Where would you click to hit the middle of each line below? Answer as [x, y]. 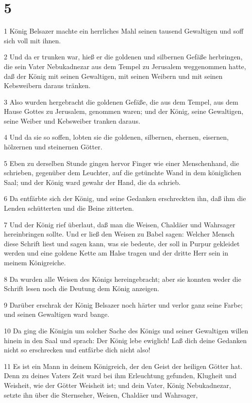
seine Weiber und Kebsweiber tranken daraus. [72, 120]
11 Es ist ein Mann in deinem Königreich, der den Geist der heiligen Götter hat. [123, 366]
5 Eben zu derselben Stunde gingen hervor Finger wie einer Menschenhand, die [122, 163]
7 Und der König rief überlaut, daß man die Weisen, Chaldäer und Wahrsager [120, 224]
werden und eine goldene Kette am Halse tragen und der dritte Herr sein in [116, 253]
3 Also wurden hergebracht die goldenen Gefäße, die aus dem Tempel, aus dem [121, 101]
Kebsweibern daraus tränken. [47, 85]
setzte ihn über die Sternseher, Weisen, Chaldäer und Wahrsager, [101, 394]
